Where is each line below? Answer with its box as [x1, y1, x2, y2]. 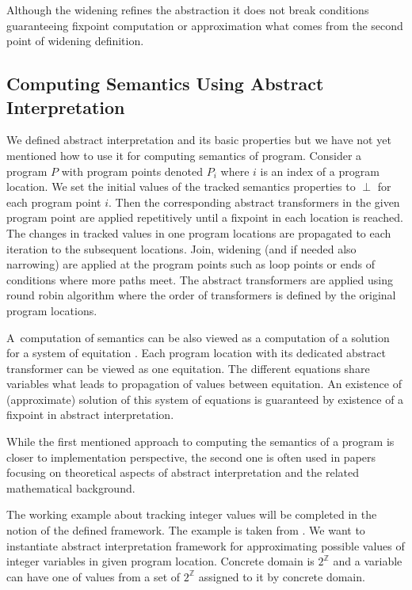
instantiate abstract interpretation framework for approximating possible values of [6, 537, 405, 554]
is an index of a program [260, 162, 380, 179]
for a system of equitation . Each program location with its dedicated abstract [6, 344, 386, 361]
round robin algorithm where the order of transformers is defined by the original [6, 287, 396, 303]
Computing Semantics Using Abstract [6, 71, 324, 96]
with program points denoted [61, 162, 204, 179]
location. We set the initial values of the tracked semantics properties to [6, 178, 356, 195]
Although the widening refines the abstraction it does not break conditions [6, 2, 369, 17]
